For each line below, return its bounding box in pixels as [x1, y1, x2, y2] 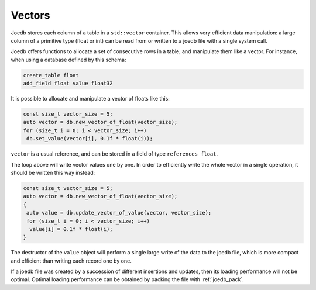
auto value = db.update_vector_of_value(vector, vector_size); [26, 209, 212, 216]
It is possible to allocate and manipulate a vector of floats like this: [11, 95, 170, 102]
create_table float [23, 72, 79, 78]
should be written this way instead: [11, 170, 95, 176]
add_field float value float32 [23, 80, 114, 87]
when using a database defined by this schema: [11, 56, 126, 63]
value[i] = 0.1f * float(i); [29, 226, 114, 232]
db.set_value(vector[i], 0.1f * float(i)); [26, 135, 153, 142]
